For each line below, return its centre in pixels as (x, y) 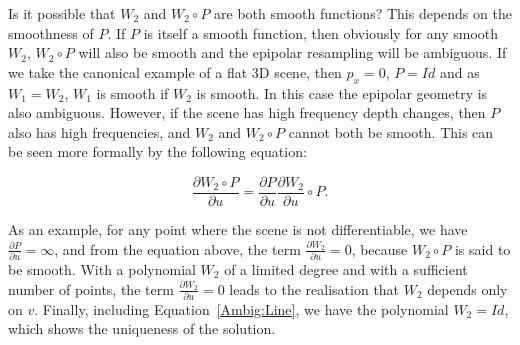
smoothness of (51, 32)
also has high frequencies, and (99, 131)
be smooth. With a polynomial (102, 268)
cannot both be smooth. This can (391, 131)
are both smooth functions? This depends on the (363, 13)
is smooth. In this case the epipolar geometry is (342, 92)
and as (459, 71)
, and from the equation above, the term (177, 248)
